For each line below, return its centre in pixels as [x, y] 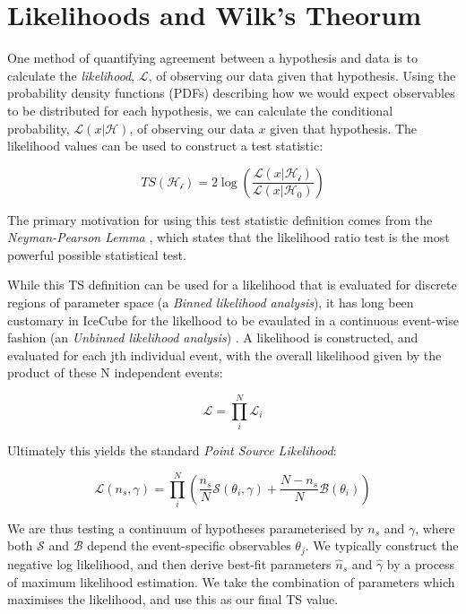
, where [435, 528]
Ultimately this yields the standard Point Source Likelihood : [172, 450]
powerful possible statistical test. [97, 254]
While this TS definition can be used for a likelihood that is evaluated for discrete [232, 285]
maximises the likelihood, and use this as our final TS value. [173, 599]
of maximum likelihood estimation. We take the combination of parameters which [231, 581]
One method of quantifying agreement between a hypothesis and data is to [212, 58]
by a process [421, 563]
